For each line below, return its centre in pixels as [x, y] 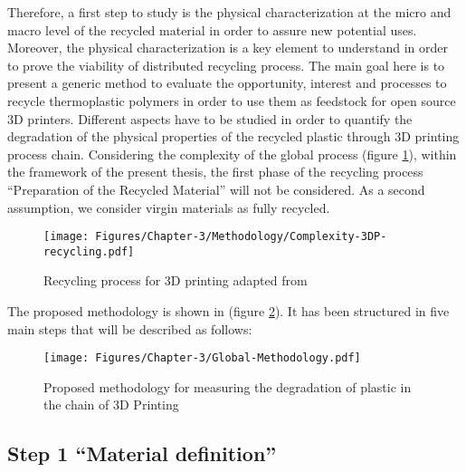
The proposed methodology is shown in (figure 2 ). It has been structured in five [228, 311]
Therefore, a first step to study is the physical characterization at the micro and [229, 12]
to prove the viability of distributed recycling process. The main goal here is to [226, 65]
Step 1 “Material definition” [142, 453]
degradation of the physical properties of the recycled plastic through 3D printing [233, 136]
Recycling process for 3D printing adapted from [176, 280]
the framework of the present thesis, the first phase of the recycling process [215, 172]
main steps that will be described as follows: [130, 328]
